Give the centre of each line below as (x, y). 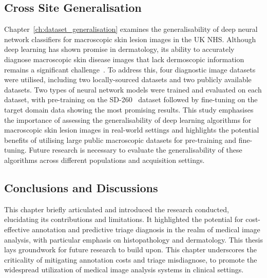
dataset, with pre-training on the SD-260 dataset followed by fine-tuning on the (131, 99)
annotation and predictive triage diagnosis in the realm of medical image (146, 229)
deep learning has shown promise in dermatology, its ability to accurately (119, 49)
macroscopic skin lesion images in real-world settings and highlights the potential (132, 130)
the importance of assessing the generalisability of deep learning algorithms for (128, 119)
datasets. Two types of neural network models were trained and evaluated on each (133, 89)
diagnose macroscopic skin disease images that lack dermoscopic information (124, 59)
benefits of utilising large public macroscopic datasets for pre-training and (120, 140)
